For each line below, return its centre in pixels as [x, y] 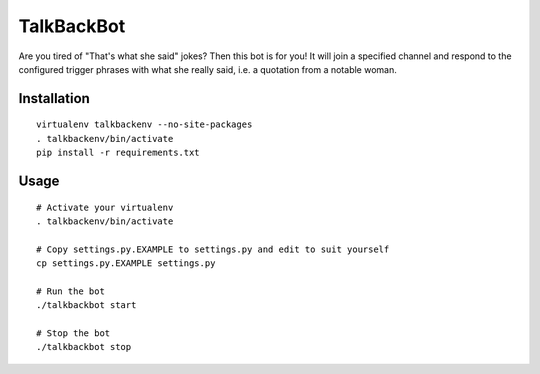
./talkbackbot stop [84, 347]
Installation [54, 98]
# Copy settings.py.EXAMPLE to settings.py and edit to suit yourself [213, 249]
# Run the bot [70, 291]
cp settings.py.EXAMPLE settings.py [126, 263]
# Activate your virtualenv [105, 207]
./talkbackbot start [86, 305]
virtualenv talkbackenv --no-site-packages [144, 124]
